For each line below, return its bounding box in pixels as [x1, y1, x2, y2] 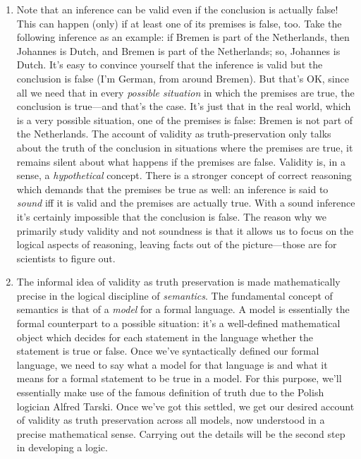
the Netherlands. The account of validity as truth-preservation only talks [16, 126, 331, 141]
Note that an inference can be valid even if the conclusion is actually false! [16, 2, 338, 16]
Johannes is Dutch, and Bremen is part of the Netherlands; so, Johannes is [16, 43, 341, 58]
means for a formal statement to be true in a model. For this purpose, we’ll [16, 371, 342, 386]
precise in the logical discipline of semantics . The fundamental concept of [16, 288, 333, 302]
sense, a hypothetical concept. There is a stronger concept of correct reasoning [16, 168, 352, 183]
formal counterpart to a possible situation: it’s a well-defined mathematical [16, 316, 341, 331]
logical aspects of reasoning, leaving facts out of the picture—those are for [16, 237, 337, 252]
